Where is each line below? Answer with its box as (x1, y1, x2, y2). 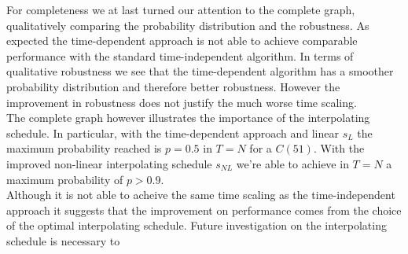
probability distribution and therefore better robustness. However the (6, 78, 340, 94)
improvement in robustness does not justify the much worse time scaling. (6, 94, 357, 110)
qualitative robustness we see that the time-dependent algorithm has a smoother (6, 63, 394, 79)
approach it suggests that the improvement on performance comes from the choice (6, 201, 402, 218)
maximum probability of (6, 171, 123, 187)
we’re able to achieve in (236, 155, 349, 171)
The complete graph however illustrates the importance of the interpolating (6, 109, 370, 126)
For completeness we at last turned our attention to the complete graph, (6, 2, 355, 17)
